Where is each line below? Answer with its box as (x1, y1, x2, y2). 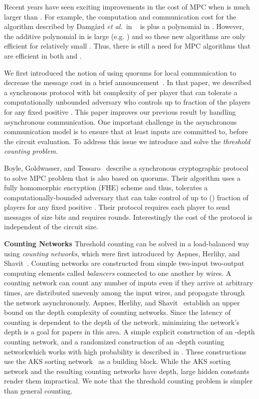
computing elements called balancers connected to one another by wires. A (4, 267, 232, 278)
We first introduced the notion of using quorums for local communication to (4, 67, 237, 78)
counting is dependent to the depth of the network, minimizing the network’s (4, 316, 240, 327)
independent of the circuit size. (4, 221, 98, 232)
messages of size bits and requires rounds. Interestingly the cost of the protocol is (4, 211, 253, 222)
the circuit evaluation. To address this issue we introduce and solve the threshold (4, 136, 251, 146)
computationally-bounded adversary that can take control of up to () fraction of (4, 192, 249, 202)
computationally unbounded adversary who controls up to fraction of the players (4, 97, 251, 107)
